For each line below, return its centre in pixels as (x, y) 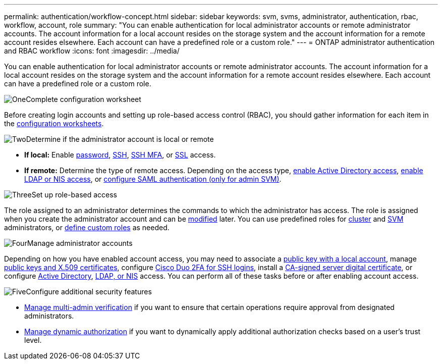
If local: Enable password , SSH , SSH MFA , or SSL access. (120, 155)
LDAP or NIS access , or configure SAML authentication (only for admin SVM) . (153, 179)
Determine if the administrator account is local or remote (120, 139)
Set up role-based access (74, 195)
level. (33, 340)
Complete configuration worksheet (84, 99)
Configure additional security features (89, 292)
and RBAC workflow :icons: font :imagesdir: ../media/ (92, 51)
